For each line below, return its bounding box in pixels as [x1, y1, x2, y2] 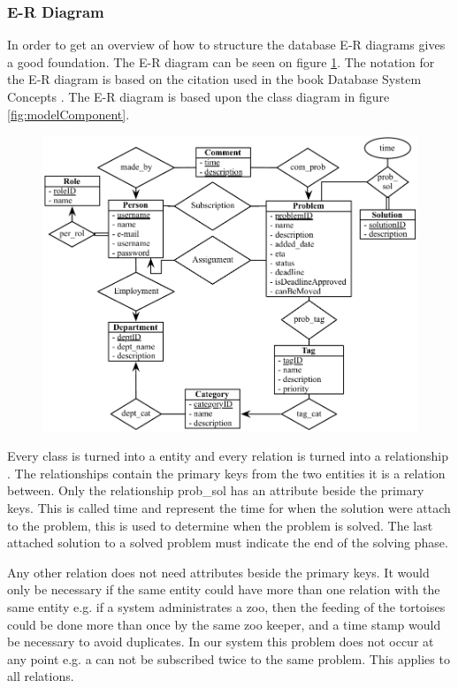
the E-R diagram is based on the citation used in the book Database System [7, 70, 422, 88]
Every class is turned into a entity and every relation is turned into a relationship [7, 447, 448, 465]
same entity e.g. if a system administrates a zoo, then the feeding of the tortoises [7, 597, 446, 615]
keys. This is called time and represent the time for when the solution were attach [7, 499, 451, 516]
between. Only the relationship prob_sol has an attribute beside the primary [7, 481, 424, 500]
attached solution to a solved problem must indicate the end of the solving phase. [7, 533, 448, 552]
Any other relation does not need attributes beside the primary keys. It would [7, 562, 430, 581]
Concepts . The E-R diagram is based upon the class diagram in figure [7, 88, 390, 105]
